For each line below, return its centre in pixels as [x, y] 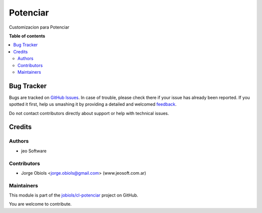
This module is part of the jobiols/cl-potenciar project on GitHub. [74, 195]
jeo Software [34, 151]
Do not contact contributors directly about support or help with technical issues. [89, 113]
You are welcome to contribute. [40, 204]
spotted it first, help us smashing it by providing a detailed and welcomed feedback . [93, 104]
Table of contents [27, 36]
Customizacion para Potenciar [39, 27]
